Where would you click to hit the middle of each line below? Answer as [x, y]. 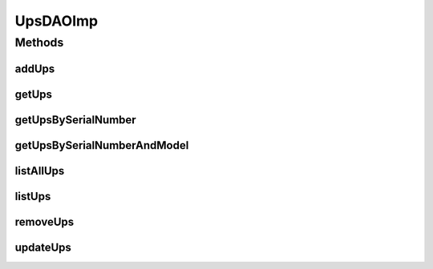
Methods [39, 42]
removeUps [45, 221]
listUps [33, 196]
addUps [35, 68]
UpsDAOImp [57, 21]
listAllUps [40, 171]
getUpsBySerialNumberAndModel [102, 145]
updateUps [43, 247]
